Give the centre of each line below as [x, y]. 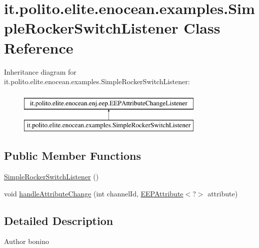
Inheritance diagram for [40, 71]
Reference [39, 47]
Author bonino [26, 241]
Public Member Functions [72, 156]
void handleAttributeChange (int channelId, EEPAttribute [94, 193]
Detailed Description [59, 220]
